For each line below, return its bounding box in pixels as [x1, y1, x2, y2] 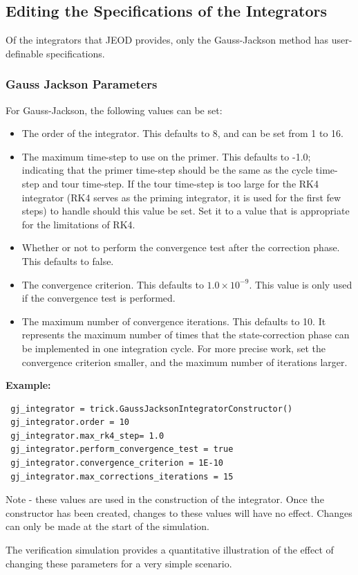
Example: [6, 378, 51, 392]
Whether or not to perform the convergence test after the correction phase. [21, 240, 340, 255]
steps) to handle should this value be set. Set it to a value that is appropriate [21, 203, 350, 218]
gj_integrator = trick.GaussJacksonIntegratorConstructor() [10, 403, 293, 414]
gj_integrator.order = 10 [10, 417, 129, 428]
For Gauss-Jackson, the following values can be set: [6, 102, 223, 117]
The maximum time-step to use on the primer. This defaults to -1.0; [21, 149, 311, 163]
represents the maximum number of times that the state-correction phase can [21, 327, 350, 342]
